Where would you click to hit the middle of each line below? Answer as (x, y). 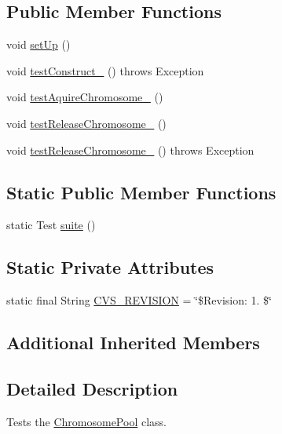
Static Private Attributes (110, 267)
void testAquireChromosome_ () (85, 97)
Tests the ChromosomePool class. (86, 421)
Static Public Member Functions (141, 192)
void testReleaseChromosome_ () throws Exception (130, 150)
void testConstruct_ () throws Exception (105, 70)
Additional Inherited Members (133, 343)
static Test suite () (51, 225)
